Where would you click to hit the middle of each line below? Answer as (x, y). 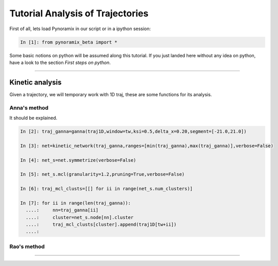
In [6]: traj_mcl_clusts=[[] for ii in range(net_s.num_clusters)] (107, 189)
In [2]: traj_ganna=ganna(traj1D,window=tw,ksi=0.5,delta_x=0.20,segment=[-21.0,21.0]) (133, 131)
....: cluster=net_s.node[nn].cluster (80, 217)
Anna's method (29, 107)
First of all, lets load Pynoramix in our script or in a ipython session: (80, 29)
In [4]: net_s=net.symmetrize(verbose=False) (78, 160)
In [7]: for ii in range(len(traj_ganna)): (76, 203)
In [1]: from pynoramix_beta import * (69, 42)
